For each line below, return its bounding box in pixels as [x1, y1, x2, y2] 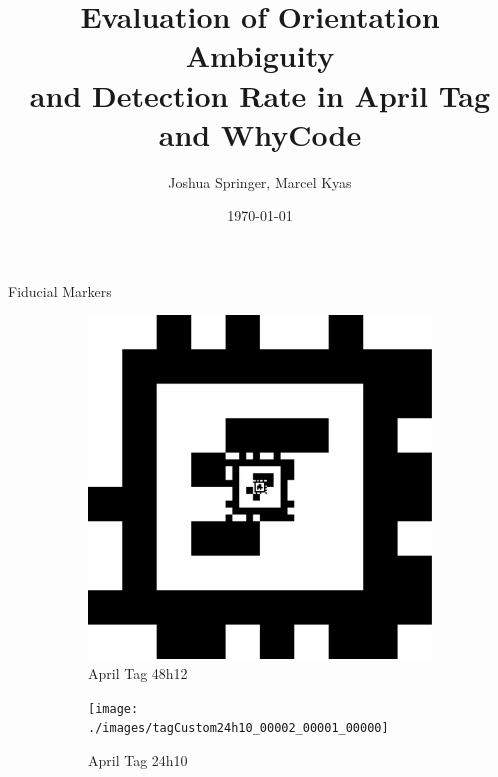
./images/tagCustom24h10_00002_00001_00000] [88, 721, 389, 736]
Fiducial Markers [8, 280, 112, 301]
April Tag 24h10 [88, 749, 188, 770]
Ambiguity [185, 35, 335, 76]
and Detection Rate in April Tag [29, 74, 491, 115]
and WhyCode [158, 113, 362, 154]
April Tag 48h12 [88, 663, 188, 684]
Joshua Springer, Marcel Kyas [168, 171, 352, 192]
